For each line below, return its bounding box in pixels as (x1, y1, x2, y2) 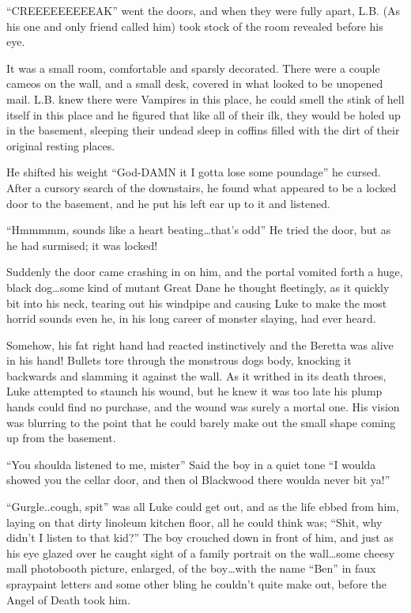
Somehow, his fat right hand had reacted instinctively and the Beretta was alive (6, 336, 394, 353)
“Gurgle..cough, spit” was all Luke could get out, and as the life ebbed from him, (6, 498, 399, 515)
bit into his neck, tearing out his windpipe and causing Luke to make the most (6, 294, 387, 311)
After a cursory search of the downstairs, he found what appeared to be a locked (6, 179, 397, 195)
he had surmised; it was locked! (6, 236, 158, 253)
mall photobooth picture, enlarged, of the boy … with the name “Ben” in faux (6, 560, 376, 577)
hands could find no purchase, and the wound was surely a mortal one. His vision (6, 399, 400, 415)
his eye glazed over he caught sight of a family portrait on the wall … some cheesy (6, 544, 395, 561)
